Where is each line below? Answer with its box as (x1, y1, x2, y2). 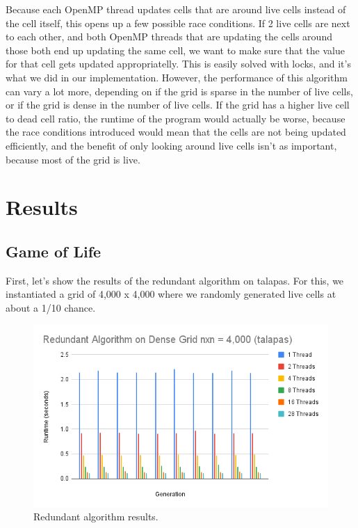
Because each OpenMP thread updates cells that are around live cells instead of (6, 2, 346, 16)
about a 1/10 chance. (6, 300, 96, 314)
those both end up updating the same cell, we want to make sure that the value (6, 42, 345, 57)
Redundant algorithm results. (33, 509, 158, 524)
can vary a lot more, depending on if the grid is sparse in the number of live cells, (6, 83, 353, 98)
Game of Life (6, 240, 101, 262)
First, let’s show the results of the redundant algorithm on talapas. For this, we (6, 273, 344, 287)
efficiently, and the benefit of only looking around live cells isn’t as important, (6, 138, 337, 152)
